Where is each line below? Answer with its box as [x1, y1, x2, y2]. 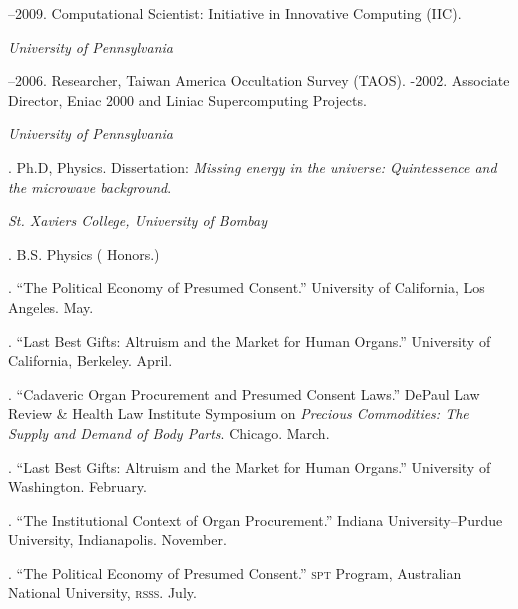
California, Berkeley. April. [8, 350, 173, 371]
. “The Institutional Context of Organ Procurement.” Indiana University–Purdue [8, 509, 503, 530]
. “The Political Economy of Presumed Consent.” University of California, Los [8, 277, 485, 298]
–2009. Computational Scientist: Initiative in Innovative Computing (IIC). [8, 3, 462, 23]
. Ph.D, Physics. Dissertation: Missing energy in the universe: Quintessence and [8, 156, 497, 177]
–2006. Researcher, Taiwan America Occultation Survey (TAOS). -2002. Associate [8, 70, 510, 91]
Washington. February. [8, 476, 147, 497]
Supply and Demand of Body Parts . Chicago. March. [8, 422, 330, 443]
